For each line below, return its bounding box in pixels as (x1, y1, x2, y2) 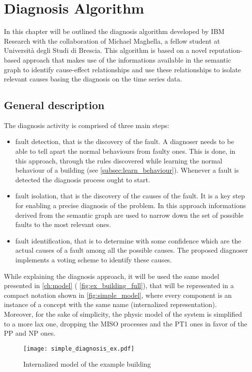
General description (4, 97, 105, 113)
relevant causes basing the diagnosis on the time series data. (4, 74, 182, 84)
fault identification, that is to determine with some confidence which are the (15, 235, 241, 245)
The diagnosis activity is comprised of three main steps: (4, 120, 170, 130)
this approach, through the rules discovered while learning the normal (15, 155, 222, 165)
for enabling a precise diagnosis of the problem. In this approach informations (15, 200, 246, 210)
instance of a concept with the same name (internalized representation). (4, 299, 217, 309)
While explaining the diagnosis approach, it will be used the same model (4, 271, 220, 281)
